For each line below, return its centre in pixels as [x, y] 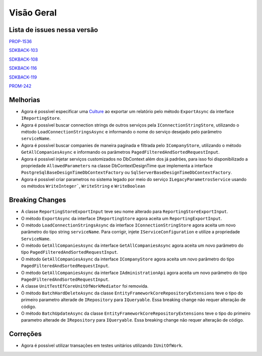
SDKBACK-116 [23, 68]
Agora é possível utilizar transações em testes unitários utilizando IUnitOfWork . [102, 346]
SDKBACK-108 [24, 59]
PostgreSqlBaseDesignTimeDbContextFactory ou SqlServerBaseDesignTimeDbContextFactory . [127, 173]
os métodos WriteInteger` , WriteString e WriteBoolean [83, 186]
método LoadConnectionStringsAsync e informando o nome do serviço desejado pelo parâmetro [121, 132]
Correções [25, 334]
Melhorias [25, 100]
